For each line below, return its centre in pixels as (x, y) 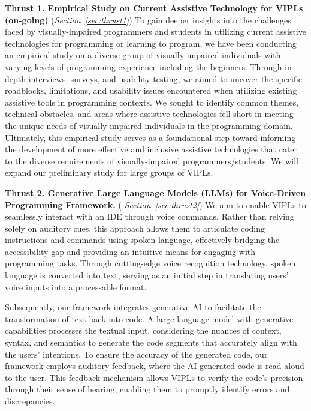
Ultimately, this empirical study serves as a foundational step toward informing (150, 137)
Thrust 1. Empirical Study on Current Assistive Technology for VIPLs (154, 8)
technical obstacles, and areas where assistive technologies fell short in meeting (149, 114)
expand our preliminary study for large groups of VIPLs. (109, 172)
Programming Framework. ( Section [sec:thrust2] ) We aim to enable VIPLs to (155, 204)
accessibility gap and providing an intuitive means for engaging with (130, 251)
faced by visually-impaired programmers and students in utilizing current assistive (155, 31)
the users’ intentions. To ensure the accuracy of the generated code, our (136, 354)
